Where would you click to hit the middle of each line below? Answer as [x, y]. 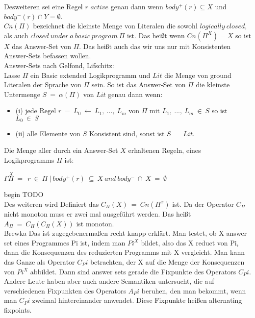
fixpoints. [18, 309]
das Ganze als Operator [39, 261]
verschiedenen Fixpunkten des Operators [65, 290]
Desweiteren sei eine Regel [43, 6]
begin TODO [24, 194]
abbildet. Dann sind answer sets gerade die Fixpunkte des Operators [133, 271]
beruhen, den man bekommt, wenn [194, 290]
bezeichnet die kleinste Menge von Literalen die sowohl [115, 26]
